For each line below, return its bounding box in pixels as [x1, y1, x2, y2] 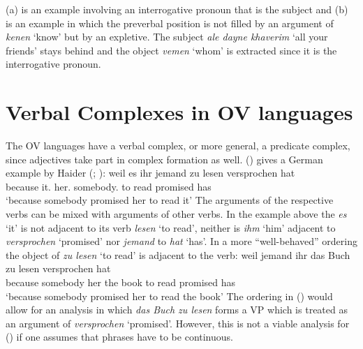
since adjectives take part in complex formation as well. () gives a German [6, 151, 323, 166]
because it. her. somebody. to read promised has [6, 179, 212, 193]
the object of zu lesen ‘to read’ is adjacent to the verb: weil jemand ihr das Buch [6, 247, 350, 262]
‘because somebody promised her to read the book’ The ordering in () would [6, 288, 333, 303]
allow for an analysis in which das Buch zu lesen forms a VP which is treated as [6, 302, 348, 317]
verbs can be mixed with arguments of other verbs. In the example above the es [6, 207, 347, 221]
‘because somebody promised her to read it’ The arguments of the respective [6, 193, 334, 207]
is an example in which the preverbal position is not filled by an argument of [6, 15, 334, 30]
